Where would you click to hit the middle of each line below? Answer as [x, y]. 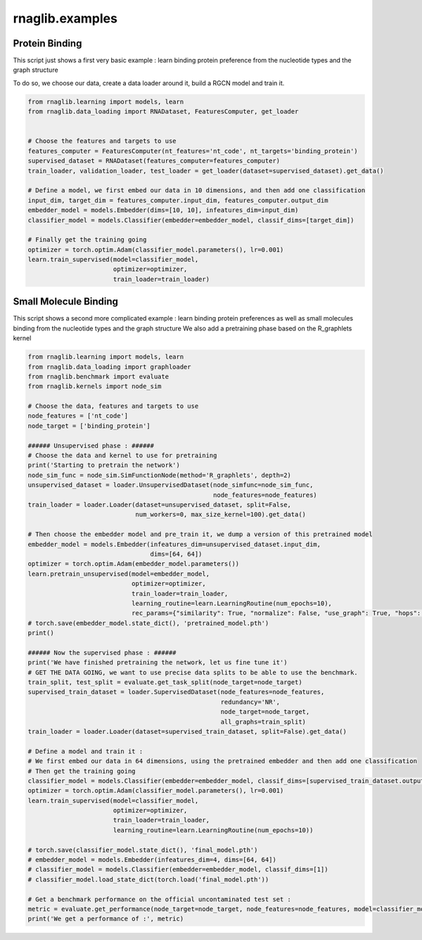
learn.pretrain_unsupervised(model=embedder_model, [119, 574]
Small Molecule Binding [66, 302]
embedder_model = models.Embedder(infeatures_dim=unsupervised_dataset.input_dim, [174, 544]
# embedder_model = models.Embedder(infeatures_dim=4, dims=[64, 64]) [152, 860]
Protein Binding [47, 43]
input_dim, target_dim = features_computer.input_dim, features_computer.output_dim [178, 200]
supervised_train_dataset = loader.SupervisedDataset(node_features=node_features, [176, 692]
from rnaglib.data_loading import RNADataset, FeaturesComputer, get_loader [163, 112]
